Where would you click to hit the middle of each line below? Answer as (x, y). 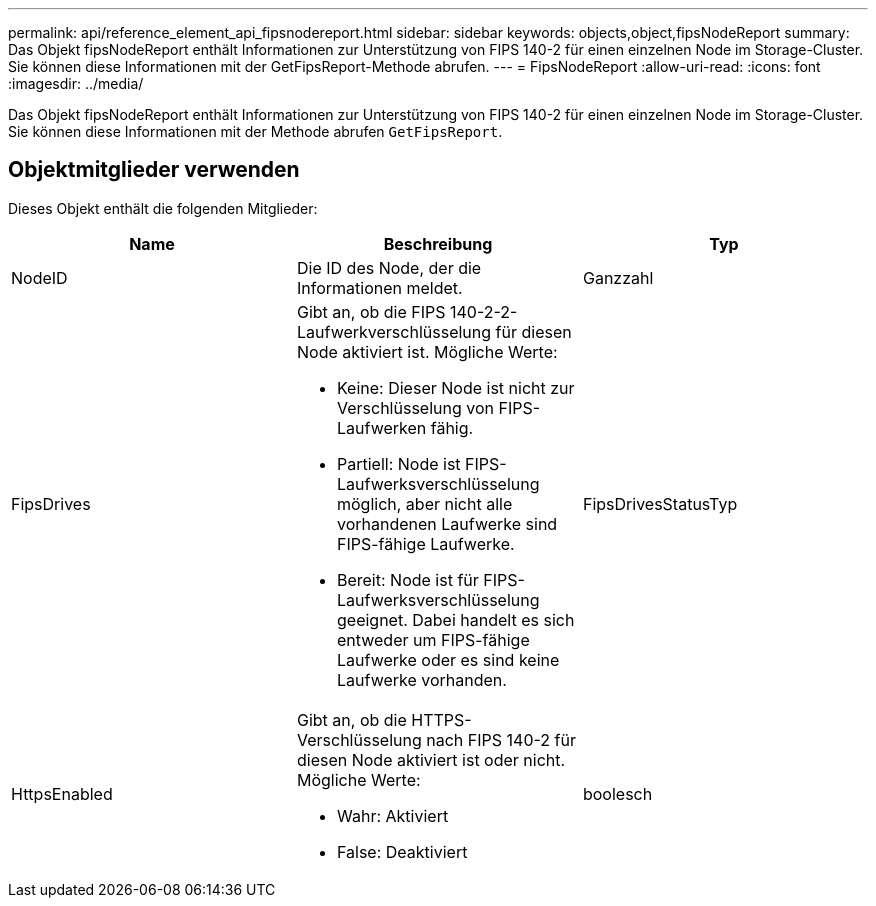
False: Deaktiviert (402, 851)
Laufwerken (381, 427)
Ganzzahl (618, 277)
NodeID (39, 277)
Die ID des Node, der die (389, 267)
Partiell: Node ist (398, 463)
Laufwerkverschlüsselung (394, 331)
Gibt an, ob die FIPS (371, 311)
